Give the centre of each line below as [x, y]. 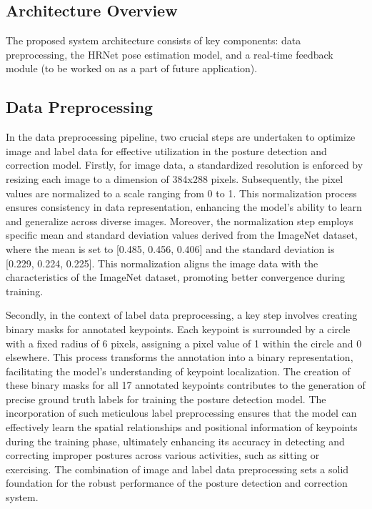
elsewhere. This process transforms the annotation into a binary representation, [180, 357]
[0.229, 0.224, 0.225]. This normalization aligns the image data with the [162, 263]
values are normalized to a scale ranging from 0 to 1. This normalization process [181, 193]
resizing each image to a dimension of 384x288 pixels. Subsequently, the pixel [175, 178]
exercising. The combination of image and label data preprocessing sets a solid [177, 469]
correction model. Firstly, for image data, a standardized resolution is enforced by [185, 165]
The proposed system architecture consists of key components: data [154, 40]
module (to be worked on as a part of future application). [132, 68]
